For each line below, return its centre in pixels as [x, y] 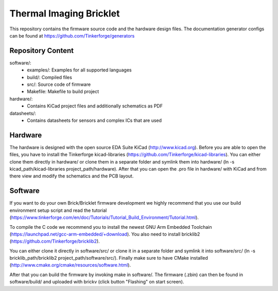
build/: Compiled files [49, 77]
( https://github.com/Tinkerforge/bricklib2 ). [55, 241]
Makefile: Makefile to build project [63, 92]
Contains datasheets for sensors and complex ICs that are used [94, 120]
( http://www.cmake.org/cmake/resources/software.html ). [70, 265]
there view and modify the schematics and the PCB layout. [72, 176]
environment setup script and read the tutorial [58, 210]
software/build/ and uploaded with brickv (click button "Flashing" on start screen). [97, 282]
